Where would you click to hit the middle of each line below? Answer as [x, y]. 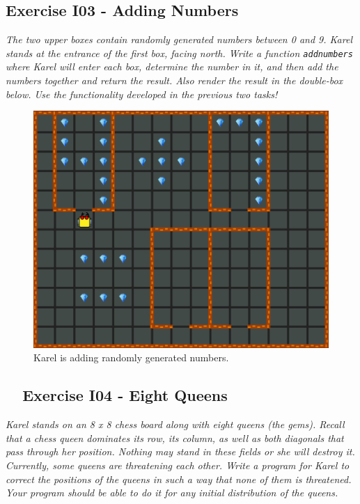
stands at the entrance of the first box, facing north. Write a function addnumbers [179, 53]
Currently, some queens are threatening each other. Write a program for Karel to [178, 465]
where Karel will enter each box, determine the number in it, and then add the [172, 66]
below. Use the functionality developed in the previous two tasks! [142, 94]
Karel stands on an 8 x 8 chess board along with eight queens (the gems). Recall [175, 424]
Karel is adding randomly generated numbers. [131, 357]
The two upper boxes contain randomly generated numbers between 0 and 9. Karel [179, 39]
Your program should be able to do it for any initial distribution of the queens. [172, 493]
